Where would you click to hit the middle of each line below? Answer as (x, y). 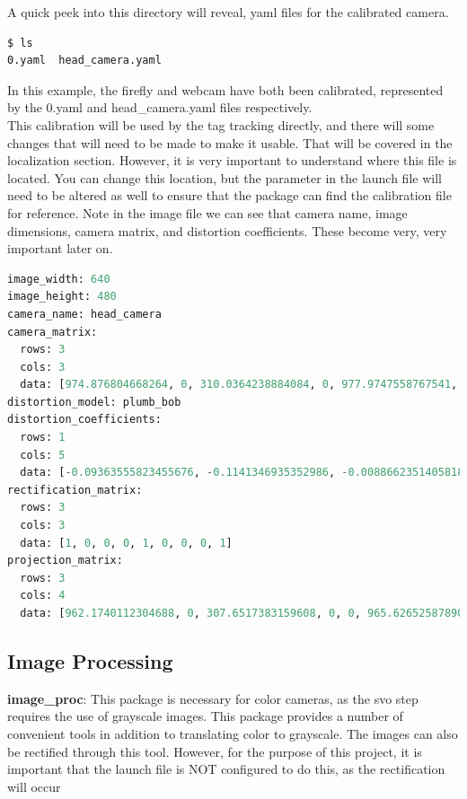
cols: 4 (43, 596)
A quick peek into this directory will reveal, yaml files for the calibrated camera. (228, 12)
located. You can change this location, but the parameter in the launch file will (225, 177)
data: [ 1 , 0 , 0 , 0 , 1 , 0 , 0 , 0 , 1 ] (126, 543)
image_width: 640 (59, 279)
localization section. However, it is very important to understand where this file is (232, 160)
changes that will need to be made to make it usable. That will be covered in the (230, 142)
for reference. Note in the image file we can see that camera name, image (207, 212)
